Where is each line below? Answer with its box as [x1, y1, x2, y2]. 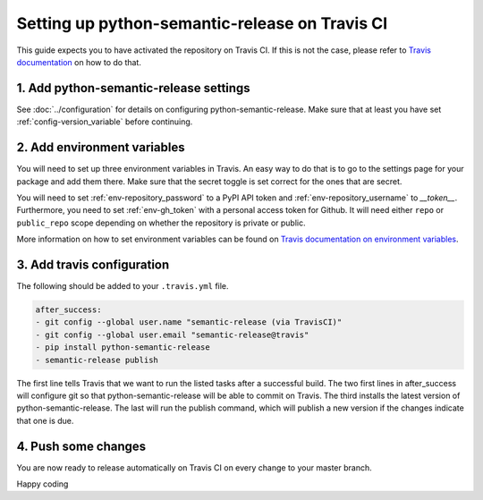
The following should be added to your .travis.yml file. [16, 281, 229, 291]
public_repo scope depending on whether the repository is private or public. [16, 217, 306, 228]
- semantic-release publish [35, 354, 158, 365]
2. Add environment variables [16, 140, 185, 156]
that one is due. [16, 415, 74, 426]
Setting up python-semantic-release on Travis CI [16, 13, 388, 33]
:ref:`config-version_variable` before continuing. [16, 116, 193, 127]
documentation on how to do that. [16, 56, 142, 67]
